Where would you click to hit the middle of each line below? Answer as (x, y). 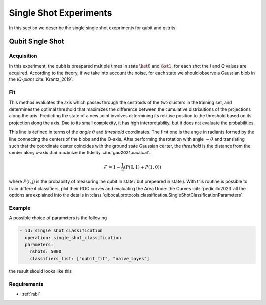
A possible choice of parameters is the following (58, 218)
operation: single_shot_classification (73, 238)
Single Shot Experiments (61, 13)
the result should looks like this (41, 271)
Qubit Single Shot (36, 42)
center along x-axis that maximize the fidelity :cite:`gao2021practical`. (80, 152)
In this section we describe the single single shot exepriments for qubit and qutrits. (93, 28)
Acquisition (23, 56)
